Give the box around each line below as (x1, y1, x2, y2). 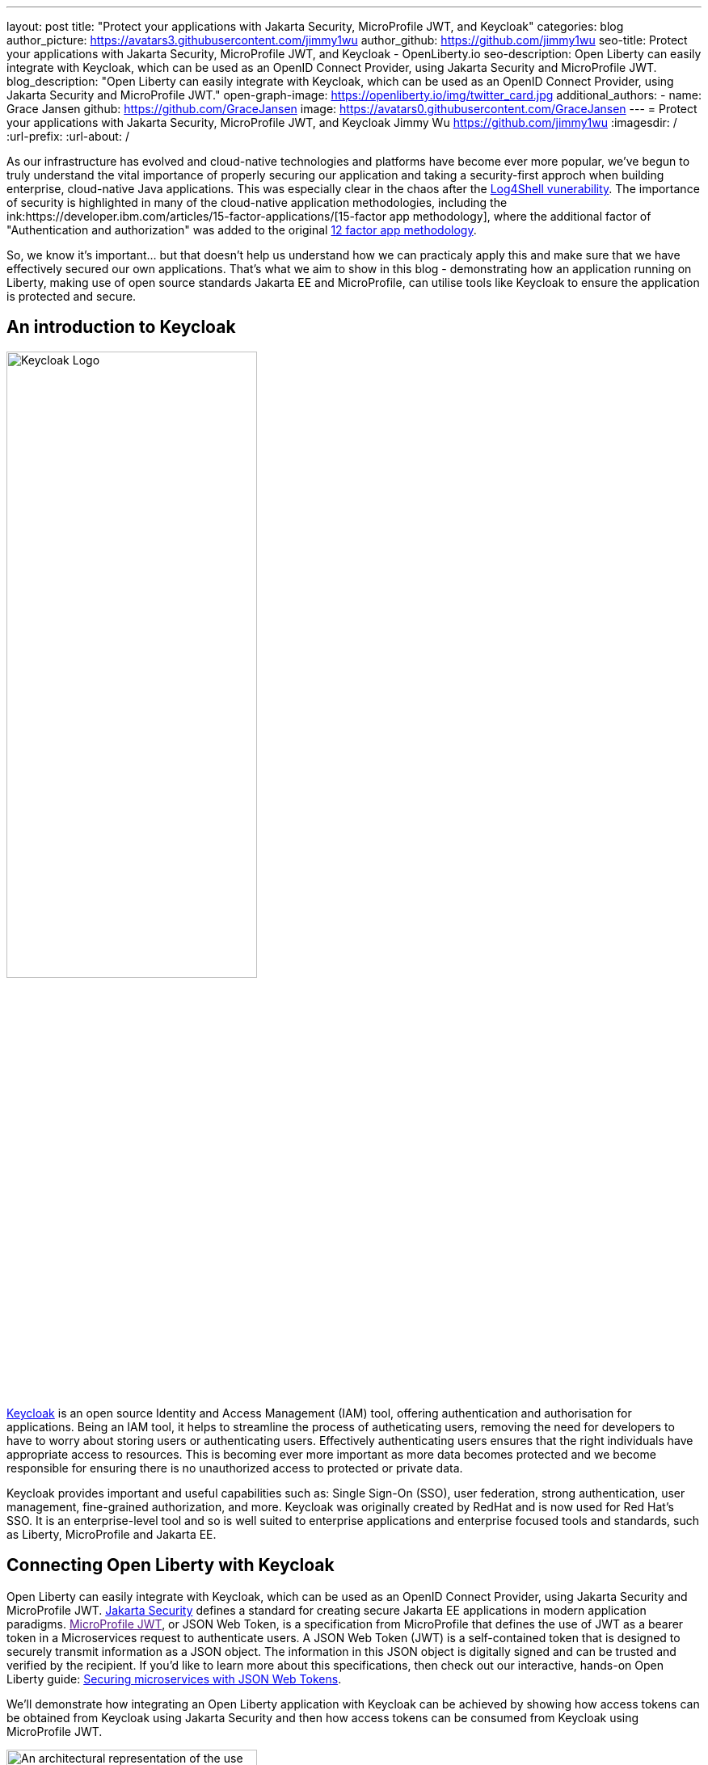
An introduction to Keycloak (6, 317, 236, 338)
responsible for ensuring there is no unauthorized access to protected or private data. (6, 1461, 463, 1476)
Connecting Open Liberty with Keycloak (6, 1555, 335, 1576)
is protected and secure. (6, 289, 137, 303)
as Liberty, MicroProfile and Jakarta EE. (6, 1527, 217, 1542)
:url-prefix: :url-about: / (6, 129, 129, 143)
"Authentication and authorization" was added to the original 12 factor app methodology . (6, 223, 477, 237)
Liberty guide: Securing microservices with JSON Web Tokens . (6, 1671, 342, 1686)
